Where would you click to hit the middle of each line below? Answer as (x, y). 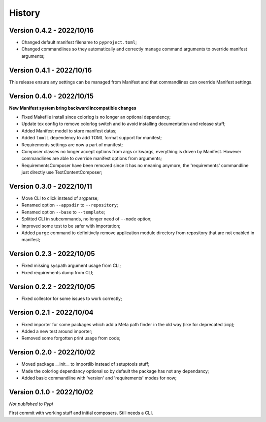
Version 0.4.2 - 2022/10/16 (51, 30)
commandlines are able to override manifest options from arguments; (92, 159)
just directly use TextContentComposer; (62, 172)
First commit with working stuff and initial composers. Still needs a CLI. (81, 413)
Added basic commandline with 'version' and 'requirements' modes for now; (99, 378)
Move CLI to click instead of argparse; (60, 198)
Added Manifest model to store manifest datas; (69, 130)
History (25, 13)
